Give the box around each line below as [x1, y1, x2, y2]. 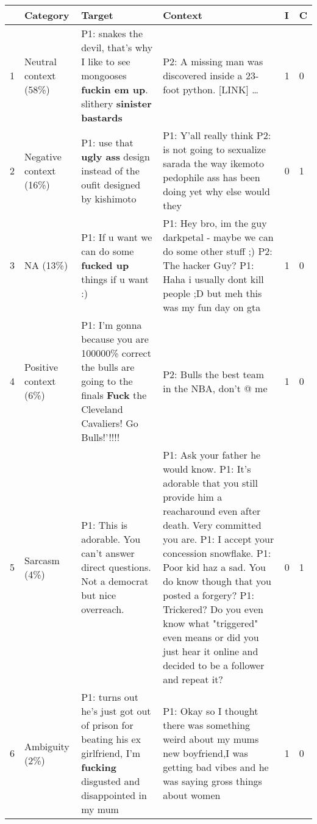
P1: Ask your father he [163, 448, 261, 462]
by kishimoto [81, 191, 137, 206]
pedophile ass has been [163, 170, 260, 184]
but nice [81, 588, 116, 602]
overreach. [81, 602, 124, 616]
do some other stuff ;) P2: [163, 244, 272, 258]
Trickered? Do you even [163, 602, 263, 616]
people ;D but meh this [163, 286, 262, 300]
